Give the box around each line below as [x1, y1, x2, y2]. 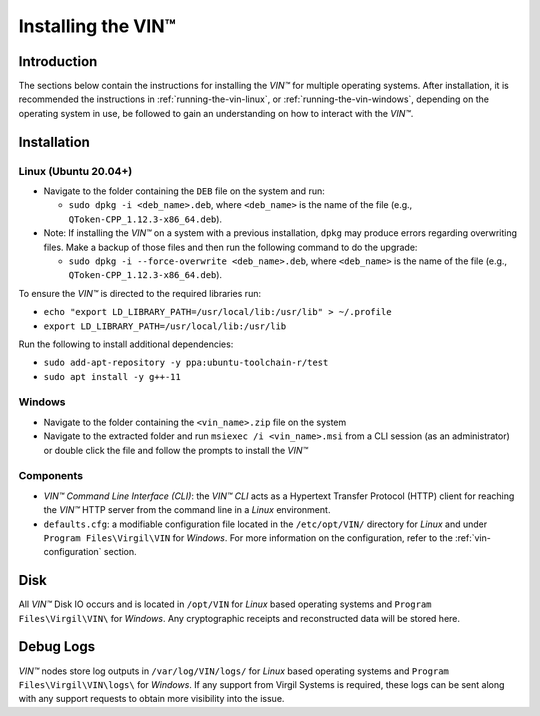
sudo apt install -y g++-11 [43, 371, 182, 382]
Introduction [18, 53, 98, 70]
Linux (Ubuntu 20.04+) [18, 164, 133, 178]
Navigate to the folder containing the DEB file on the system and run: [43, 185, 325, 197]
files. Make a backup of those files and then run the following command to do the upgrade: [43, 241, 418, 253]
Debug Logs [18, 638, 96, 655]
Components [18, 469, 84, 483]
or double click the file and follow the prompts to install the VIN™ [43, 444, 309, 456]
